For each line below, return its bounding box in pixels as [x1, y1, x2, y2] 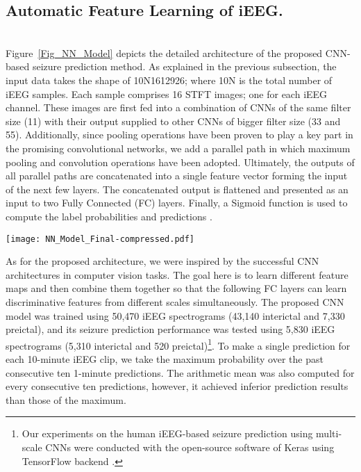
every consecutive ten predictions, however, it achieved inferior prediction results [6, 379, 349, 393]
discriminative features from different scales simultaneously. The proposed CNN [6, 294, 344, 309]
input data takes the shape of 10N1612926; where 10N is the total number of [6, 72, 333, 87]
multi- [316, 426, 342, 441]
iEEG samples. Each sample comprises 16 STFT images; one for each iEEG [6, 86, 328, 101]
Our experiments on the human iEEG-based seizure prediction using [22, 426, 313, 441]
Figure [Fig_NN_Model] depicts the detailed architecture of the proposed [6, 45, 323, 60]
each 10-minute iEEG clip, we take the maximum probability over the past [6, 351, 324, 366]
